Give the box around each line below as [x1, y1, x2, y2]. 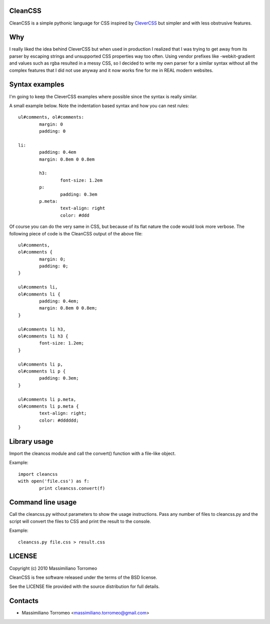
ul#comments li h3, [18, 326, 66, 332]
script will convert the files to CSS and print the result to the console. [9, 518, 151, 524]
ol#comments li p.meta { [18, 403, 79, 409]
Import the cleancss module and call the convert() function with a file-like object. [9, 450, 176, 456]
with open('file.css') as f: [18, 478, 89, 484]
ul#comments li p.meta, [18, 396, 76, 402]
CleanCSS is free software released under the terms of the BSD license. [9, 574, 157, 580]
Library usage [9, 437, 53, 446]
